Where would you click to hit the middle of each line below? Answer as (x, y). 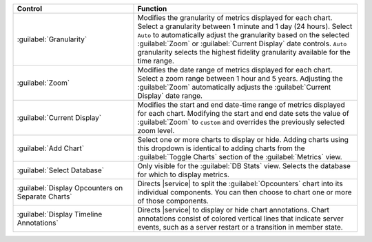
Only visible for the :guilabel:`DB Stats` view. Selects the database (244, 166)
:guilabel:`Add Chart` (51, 148)
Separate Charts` (44, 196)
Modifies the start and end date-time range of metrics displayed (241, 105)
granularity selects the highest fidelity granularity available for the (244, 52)
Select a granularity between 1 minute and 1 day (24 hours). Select (245, 26)
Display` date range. (170, 95)
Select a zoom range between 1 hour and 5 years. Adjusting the (240, 78)
